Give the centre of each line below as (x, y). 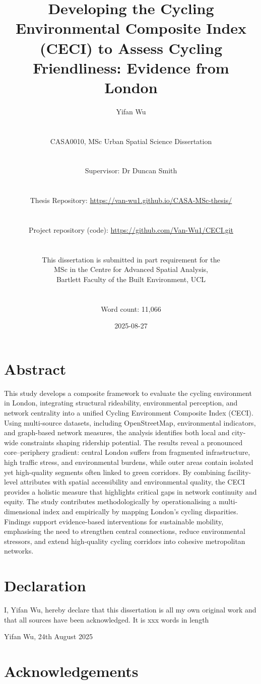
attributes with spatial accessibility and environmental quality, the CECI (133, 482)
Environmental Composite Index (131, 28)
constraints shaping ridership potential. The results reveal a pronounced (132, 442)
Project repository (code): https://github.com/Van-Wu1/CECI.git (131, 230)
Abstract (35, 368)
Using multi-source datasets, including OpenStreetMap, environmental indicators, (130, 422)
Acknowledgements (71, 671)
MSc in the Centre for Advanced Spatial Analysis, (131, 269)
